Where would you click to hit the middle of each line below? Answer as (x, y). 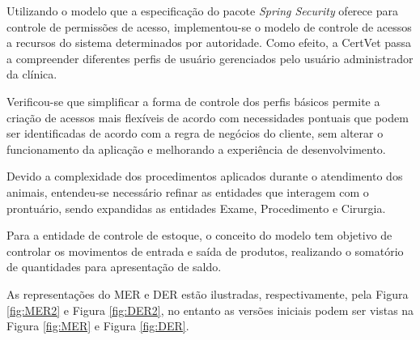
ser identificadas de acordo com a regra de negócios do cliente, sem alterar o (195, 133)
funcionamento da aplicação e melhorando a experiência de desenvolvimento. (196, 149)
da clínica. (32, 74)
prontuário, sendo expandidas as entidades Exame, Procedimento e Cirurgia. (196, 208)
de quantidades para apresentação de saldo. (114, 267)
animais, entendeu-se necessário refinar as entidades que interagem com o (188, 191)
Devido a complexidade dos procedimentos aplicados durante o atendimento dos (205, 176)
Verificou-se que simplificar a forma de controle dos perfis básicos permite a (193, 101)
